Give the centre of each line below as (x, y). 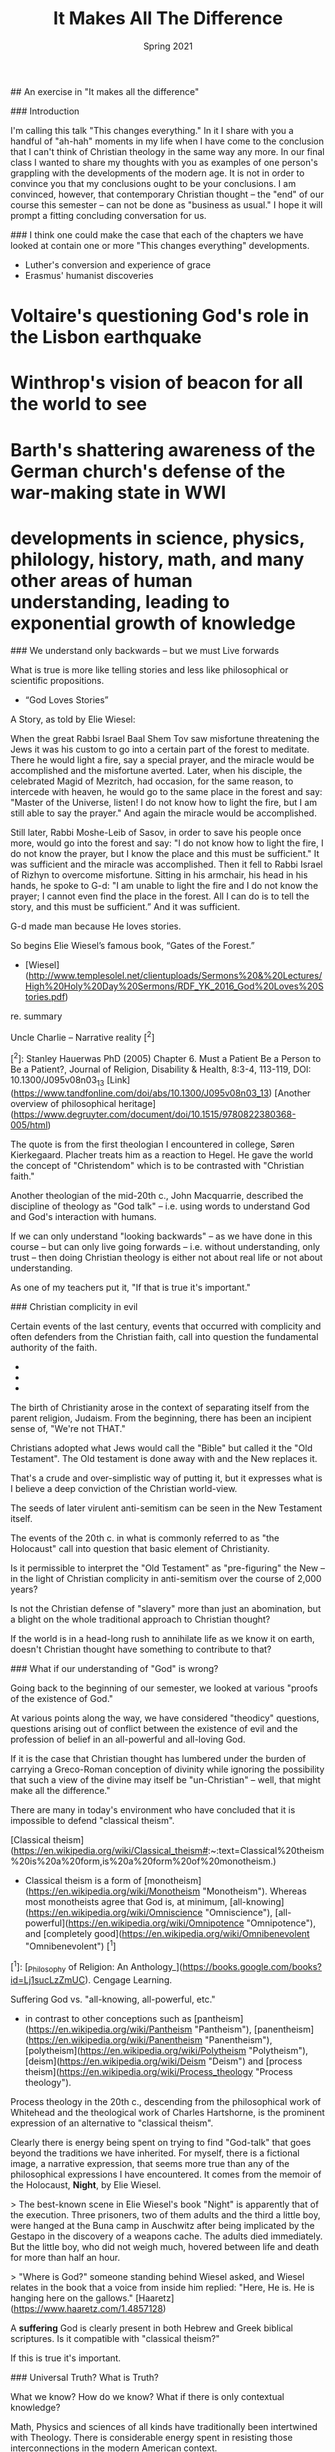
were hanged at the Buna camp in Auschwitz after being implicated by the (162, 2225)
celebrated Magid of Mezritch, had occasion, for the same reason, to (152, 781)
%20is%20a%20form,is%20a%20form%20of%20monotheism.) (143, 1861)
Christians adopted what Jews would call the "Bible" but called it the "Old (161, 1448)
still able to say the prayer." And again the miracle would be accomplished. (163, 813)
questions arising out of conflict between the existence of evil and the (154, 1728)
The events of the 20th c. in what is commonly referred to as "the (145, 1538)
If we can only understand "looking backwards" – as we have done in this (161, 1236)
